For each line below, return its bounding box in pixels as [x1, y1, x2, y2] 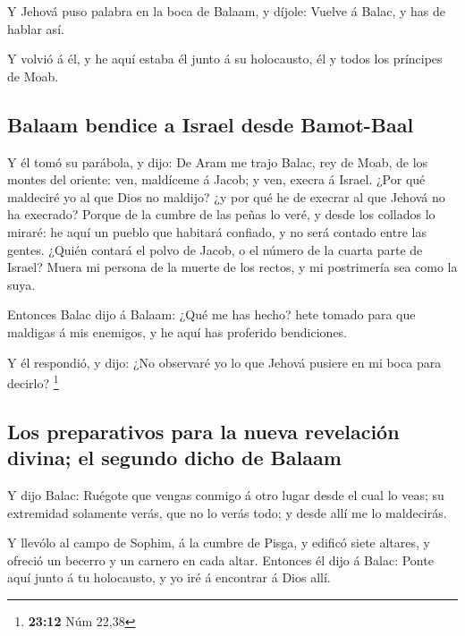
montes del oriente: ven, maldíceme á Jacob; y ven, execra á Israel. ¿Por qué [7, 170, 426, 189]
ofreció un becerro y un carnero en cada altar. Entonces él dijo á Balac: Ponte [7, 550, 434, 569]
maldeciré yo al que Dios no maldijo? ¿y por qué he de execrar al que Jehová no [7, 187, 445, 206]
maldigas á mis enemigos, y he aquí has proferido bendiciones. [7, 322, 348, 341]
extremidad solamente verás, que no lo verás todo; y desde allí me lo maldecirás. [7, 503, 447, 522]
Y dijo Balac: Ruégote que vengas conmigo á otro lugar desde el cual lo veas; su [7, 485, 444, 504]
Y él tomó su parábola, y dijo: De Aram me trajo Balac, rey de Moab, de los [7, 152, 428, 171]
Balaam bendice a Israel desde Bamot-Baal [7, 110, 414, 138]
